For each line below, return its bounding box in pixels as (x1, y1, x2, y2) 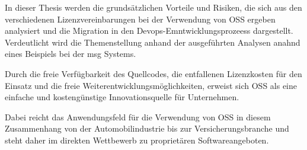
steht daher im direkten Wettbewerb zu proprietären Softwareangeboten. (5, 133, 269, 146)
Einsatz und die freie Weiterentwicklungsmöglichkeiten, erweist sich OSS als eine (5, 79, 298, 91)
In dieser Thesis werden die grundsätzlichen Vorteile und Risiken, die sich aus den (5, 1, 302, 13)
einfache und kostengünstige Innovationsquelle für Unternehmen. (5, 91, 239, 103)
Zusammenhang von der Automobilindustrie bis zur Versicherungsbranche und (5, 122, 289, 135)
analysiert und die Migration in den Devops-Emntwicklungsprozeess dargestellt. (5, 24, 293, 37)
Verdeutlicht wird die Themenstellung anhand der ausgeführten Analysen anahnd (5, 36, 300, 48)
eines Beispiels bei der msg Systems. (5, 47, 136, 60)
